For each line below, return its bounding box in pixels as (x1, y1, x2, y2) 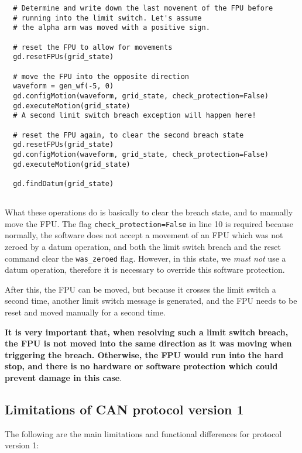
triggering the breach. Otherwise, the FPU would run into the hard (5, 348, 284, 361)
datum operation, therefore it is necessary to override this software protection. (5, 263, 285, 276)
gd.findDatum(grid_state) (13, 179, 114, 188)
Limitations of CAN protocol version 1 (5, 400, 244, 418)
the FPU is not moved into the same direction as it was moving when (5, 337, 292, 349)
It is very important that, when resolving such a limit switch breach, (5, 325, 289, 338)
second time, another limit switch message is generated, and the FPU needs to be (5, 294, 297, 307)
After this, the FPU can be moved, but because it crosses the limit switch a (5, 283, 276, 295)
